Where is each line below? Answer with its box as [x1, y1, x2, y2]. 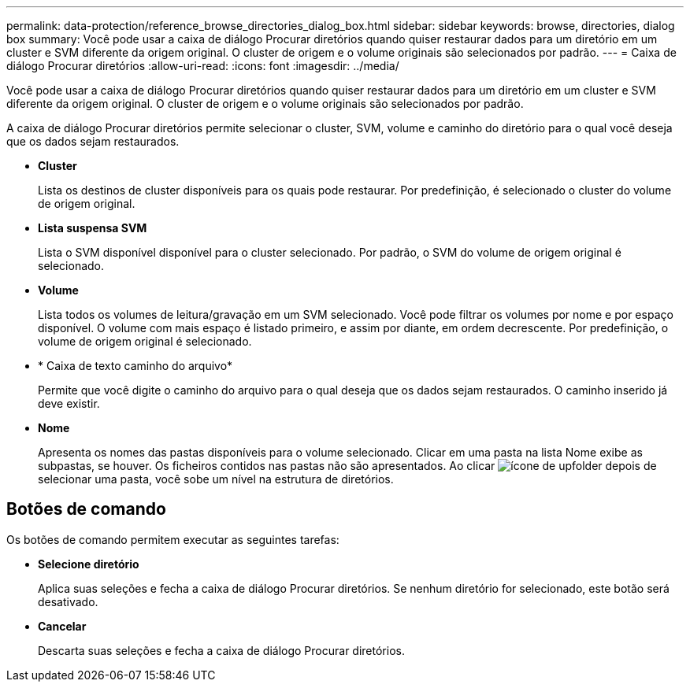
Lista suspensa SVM [38, 221, 147, 235]
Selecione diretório [38, 557, 139, 571]
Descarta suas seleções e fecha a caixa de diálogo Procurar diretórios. [38, 643, 405, 657]
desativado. [38, 594, 98, 608]
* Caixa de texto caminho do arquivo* [38, 359, 233, 372]
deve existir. [38, 397, 100, 410]
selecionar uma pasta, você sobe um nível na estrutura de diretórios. [38, 472, 394, 486]
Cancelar [38, 619, 87, 633]
